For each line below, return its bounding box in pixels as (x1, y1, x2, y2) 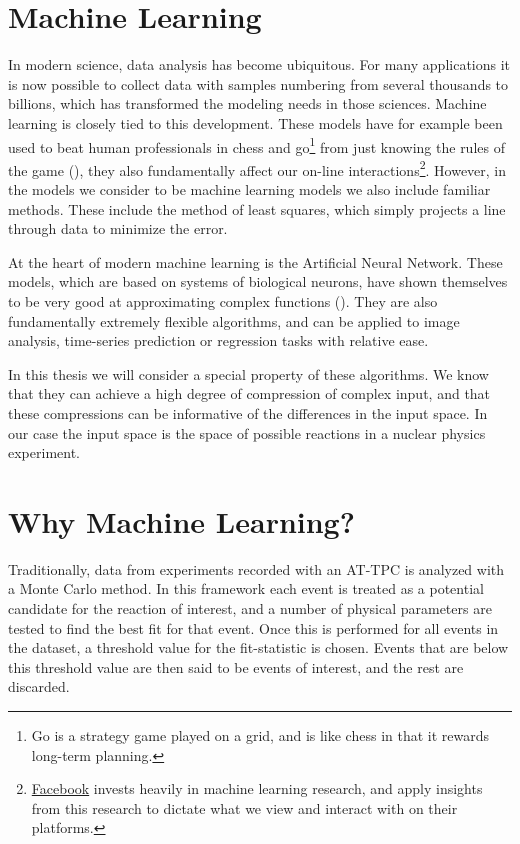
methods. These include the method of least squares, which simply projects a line (8, 198, 506, 219)
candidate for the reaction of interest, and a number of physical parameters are (8, 598, 492, 619)
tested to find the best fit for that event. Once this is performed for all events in (8, 617, 499, 638)
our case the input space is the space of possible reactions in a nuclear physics (8, 422, 486, 443)
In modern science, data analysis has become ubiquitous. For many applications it (8, 54, 511, 75)
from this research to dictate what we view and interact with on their (31, 797, 458, 818)
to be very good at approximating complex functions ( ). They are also (8, 290, 438, 311)
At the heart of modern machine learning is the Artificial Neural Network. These (8, 251, 503, 272)
